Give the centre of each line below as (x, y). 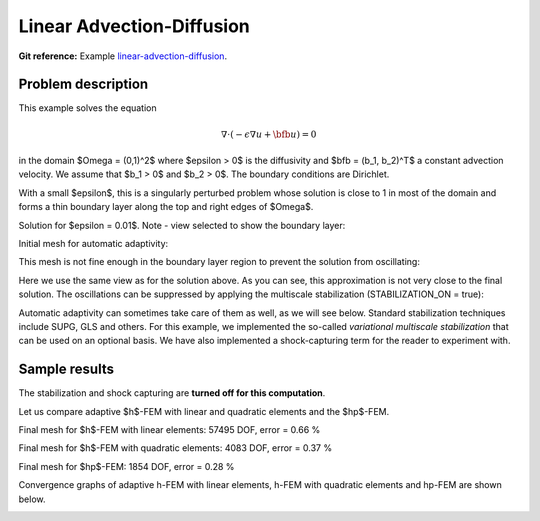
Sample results (66, 369)
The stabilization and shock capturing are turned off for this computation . (172, 393)
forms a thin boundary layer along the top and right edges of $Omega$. (166, 207)
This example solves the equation (87, 108)
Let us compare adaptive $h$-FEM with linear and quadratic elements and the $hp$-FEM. (204, 411)
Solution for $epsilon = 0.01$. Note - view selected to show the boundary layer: (182, 225)
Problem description (83, 84)
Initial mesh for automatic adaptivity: (93, 243)
